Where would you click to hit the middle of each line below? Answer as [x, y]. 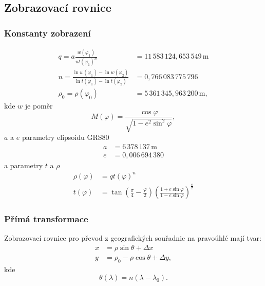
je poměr [39, 105]
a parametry [24, 165]
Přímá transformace [46, 219]
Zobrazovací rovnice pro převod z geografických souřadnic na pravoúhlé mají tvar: [133, 238]
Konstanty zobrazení [48, 33]
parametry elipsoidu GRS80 [65, 137]
